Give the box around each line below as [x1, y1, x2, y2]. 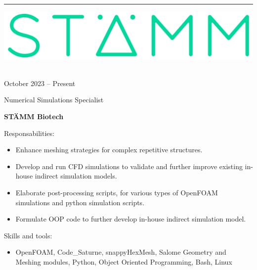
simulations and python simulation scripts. [15, 197, 145, 207]
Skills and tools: [4, 230, 52, 240]
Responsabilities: [4, 128, 54, 138]
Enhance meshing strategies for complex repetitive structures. [15, 144, 203, 155]
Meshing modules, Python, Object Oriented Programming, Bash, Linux [15, 256, 232, 267]
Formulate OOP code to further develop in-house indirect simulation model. [15, 214, 246, 224]
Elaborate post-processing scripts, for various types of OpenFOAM [15, 187, 218, 197]
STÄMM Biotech [4, 111, 64, 122]
